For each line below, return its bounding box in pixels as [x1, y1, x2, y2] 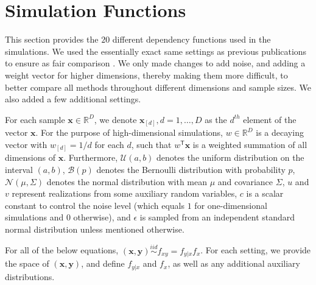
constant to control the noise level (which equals [5, 199, 185, 211]
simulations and [5, 211, 64, 223]
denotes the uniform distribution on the [156, 151, 304, 164]
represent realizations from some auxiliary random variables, [12, 187, 237, 200]
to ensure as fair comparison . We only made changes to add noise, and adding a [5, 57, 306, 69]
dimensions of [5, 151, 55, 164]
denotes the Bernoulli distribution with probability [96, 163, 286, 175]
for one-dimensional [194, 199, 267, 211]
